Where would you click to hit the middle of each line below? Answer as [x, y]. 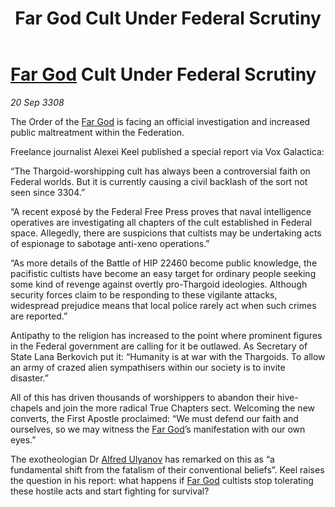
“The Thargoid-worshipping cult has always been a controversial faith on [160, 171]
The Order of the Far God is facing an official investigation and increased [160, 121]
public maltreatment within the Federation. [97, 132]
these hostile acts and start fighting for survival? [110, 491]
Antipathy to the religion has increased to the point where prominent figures [166, 335]
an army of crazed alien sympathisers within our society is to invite [148, 367]
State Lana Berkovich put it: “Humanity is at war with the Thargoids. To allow [168, 356]
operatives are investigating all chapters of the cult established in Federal [161, 222]
